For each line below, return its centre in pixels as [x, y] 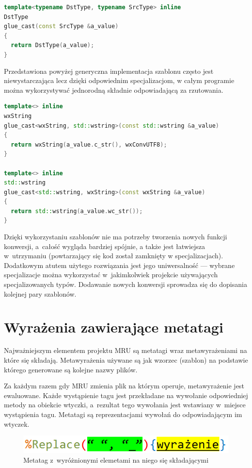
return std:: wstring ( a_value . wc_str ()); [77, 211]
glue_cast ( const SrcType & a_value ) [61, 26]
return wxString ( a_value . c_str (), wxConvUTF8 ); [89, 144]
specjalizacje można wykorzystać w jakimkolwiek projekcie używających [111, 275]
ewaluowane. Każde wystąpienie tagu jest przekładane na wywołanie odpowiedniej [126, 395]
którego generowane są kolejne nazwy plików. [71, 369]
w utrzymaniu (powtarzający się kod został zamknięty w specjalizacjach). [114, 256]
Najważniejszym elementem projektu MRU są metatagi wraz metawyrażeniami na [126, 350]
